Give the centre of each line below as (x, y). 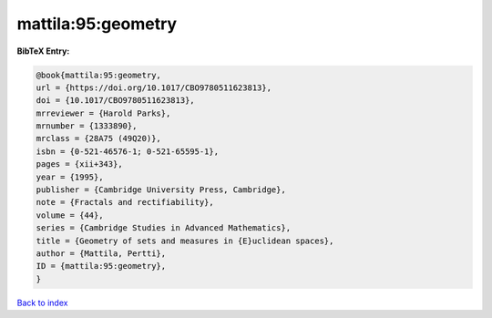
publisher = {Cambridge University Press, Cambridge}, (161, 190)
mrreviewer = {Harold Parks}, (103, 113)
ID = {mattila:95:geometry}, (101, 266)
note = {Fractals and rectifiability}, (125, 202)
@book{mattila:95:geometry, (98, 75)
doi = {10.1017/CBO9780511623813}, (115, 101)
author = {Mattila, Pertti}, (101, 254)
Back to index (42, 303)
